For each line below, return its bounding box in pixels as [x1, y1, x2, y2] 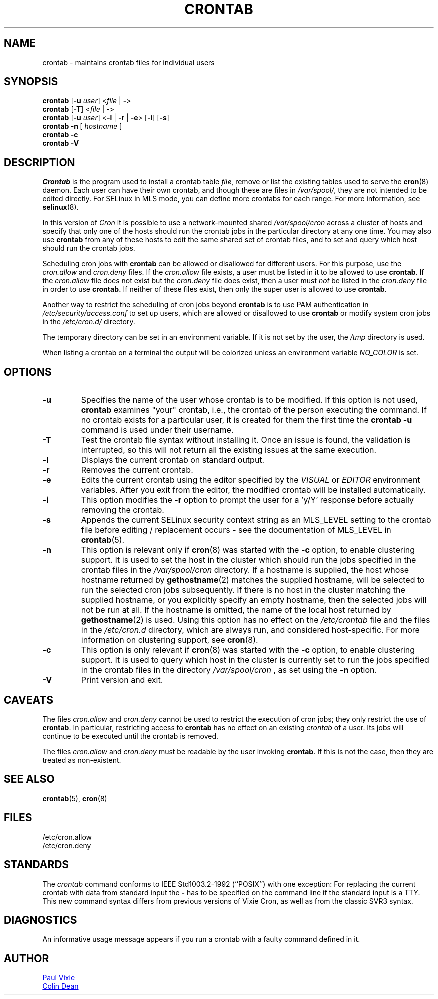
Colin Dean [42, 982, 79, 991]
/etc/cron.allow [42, 832, 92, 841]
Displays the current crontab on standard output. [81, 455, 265, 465]
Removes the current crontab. [81, 465, 193, 475]
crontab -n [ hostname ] [42, 122, 122, 131]
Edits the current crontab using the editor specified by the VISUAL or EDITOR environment [81, 475, 420, 485]
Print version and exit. [81, 675, 163, 685]
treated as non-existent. [42, 755, 121, 764]
